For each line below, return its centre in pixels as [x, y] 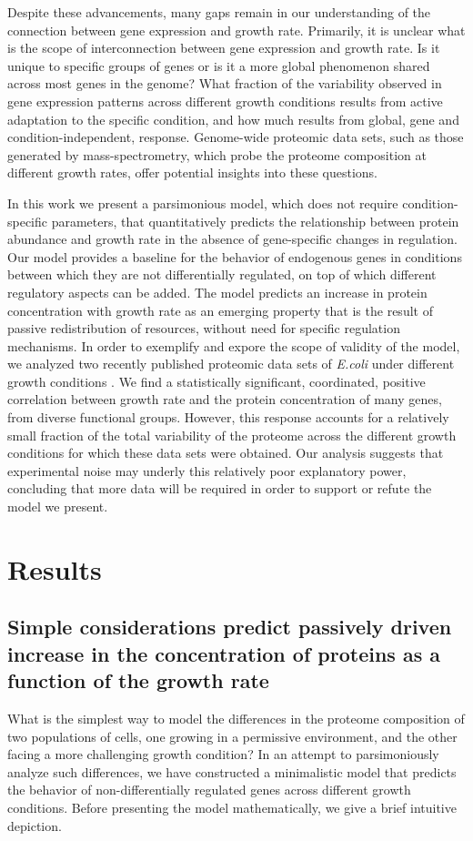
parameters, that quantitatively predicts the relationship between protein [255, 221]
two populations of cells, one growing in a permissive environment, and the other [232, 736]
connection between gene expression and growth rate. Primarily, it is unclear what [236, 30]
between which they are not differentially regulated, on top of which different [222, 274]
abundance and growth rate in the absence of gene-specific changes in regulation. [233, 239]
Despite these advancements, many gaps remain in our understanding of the [219, 12]
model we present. [58, 507]
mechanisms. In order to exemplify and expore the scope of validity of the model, [234, 345]
